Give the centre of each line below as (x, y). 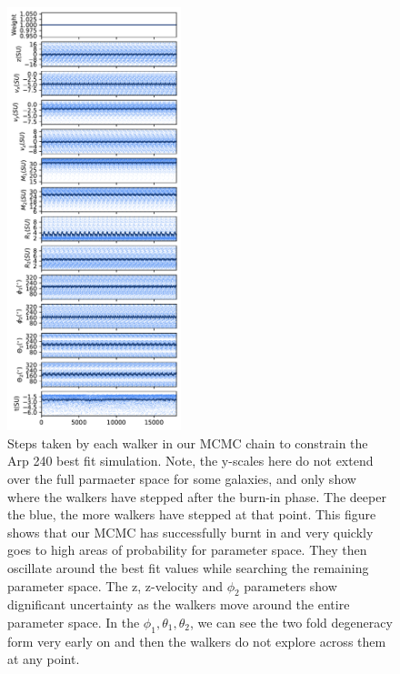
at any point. (44, 659)
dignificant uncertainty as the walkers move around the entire (179, 604)
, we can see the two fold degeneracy (291, 622)
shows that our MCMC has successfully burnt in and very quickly (190, 532)
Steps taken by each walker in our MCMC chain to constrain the (188, 443)
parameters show (290, 585)
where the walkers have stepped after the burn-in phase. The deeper (197, 496)
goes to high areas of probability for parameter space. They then (187, 550)
